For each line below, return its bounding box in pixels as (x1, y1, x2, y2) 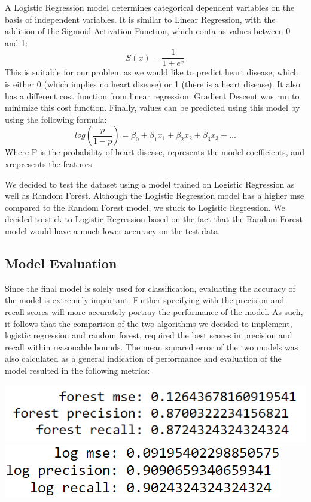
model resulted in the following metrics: (5, 364, 150, 376)
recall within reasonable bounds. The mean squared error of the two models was (5, 340, 298, 353)
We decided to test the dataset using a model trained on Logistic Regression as (5, 177, 295, 190)
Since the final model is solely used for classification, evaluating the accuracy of (5, 282, 295, 294)
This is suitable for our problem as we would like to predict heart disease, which (5, 66, 298, 78)
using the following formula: (5, 113, 107, 125)
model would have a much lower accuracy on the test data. (5, 224, 221, 237)
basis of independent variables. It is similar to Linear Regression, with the (5, 13, 276, 25)
